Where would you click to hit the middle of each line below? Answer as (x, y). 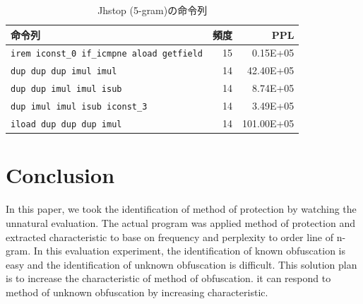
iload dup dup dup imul (66, 125)
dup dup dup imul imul (64, 72)
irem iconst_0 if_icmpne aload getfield (107, 54)
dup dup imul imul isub (66, 89)
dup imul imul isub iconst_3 (79, 107)
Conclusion (60, 175)
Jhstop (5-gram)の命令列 (153, 10)
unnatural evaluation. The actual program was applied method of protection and (180, 222)
